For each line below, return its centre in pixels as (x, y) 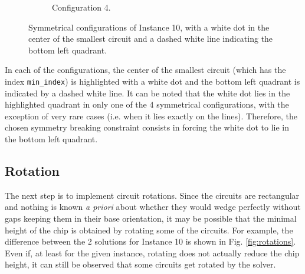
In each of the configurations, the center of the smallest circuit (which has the (145, 70)
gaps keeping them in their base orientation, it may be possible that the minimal (151, 218)
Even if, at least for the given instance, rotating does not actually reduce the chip (152, 253)
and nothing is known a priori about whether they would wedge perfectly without (153, 207)
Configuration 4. (81, 7)
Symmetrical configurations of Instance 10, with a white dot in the (149, 27)
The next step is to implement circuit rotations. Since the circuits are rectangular (152, 195)
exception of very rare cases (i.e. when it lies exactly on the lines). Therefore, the (151, 116)
